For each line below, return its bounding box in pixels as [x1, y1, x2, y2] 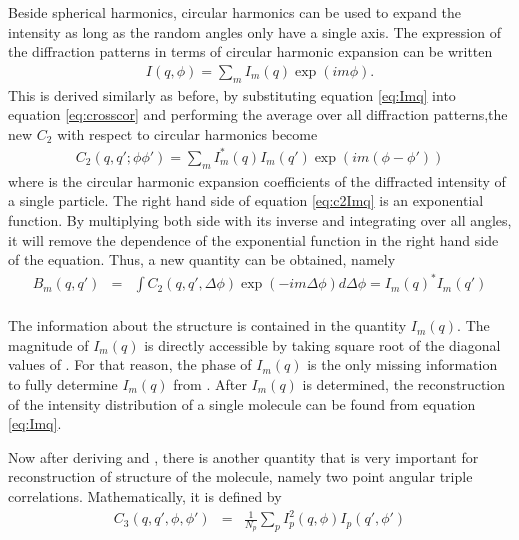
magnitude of [8, 334, 89, 355]
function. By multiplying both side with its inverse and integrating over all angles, [8, 209, 512, 230]
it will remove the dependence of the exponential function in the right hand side [8, 229, 499, 250]
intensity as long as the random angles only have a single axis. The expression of [8, 21, 501, 42]
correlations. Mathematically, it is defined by [8, 486, 282, 506]
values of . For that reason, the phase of [8, 354, 252, 375]
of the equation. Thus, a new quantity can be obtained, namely [8, 249, 396, 270]
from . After [173, 374, 247, 395]
